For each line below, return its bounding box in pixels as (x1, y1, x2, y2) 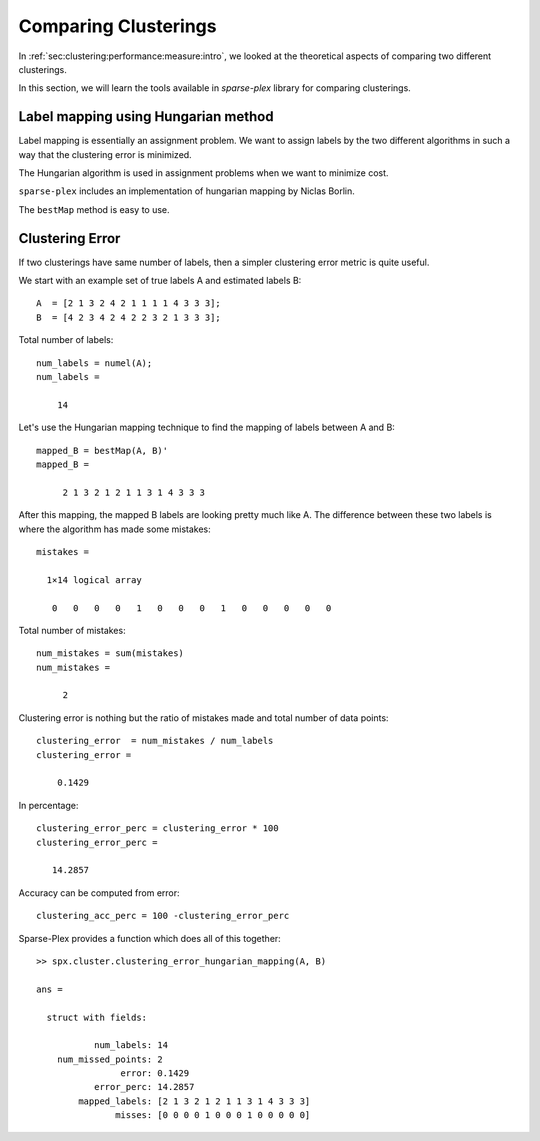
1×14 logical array (46, 574, 142, 585)
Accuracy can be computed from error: (18, 886, 180, 899)
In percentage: (18, 799, 79, 811)
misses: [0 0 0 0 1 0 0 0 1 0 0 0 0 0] (115, 1110, 311, 1121)
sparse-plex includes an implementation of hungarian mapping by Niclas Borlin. (18, 185, 355, 197)
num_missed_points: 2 (56, 1053, 164, 1065)
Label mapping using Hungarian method (18, 108, 274, 125)
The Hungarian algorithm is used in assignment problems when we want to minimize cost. (18, 167, 389, 179)
